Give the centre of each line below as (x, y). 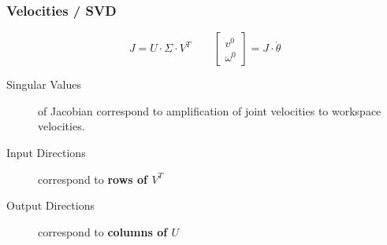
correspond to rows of (93, 179)
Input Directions (46, 152)
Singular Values (44, 84)
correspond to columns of (103, 231)
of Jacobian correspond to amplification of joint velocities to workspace (210, 110)
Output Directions (50, 205)
